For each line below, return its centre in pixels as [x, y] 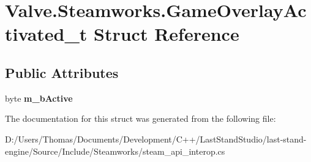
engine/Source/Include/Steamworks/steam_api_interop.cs [115, 151]
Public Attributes [62, 72]
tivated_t [46, 34]
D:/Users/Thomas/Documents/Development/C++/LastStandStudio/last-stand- [156, 139]
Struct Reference [167, 34]
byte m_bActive [39, 98]
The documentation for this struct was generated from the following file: [141, 118]
